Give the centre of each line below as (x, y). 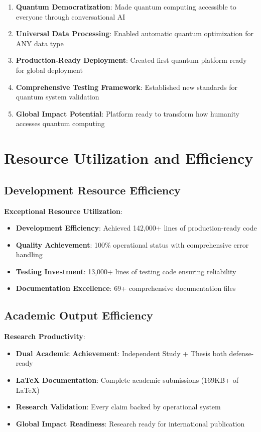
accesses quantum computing (60, 123)
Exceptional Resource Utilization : (63, 211)
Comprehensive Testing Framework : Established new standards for (126, 87)
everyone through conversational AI (71, 16)
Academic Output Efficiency (79, 315)
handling (29, 254)
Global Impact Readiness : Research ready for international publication (130, 423)
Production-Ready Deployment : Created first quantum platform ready (131, 60)
